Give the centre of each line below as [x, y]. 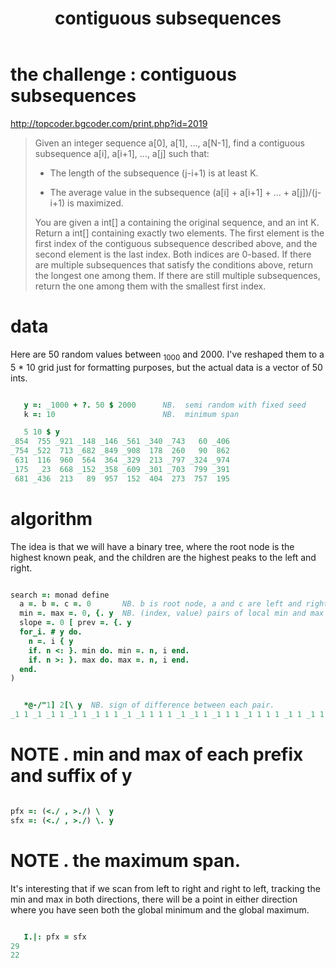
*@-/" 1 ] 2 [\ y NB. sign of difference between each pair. [149, 705]
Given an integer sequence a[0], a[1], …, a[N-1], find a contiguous [169, 143]
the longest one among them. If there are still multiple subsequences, [177, 275]
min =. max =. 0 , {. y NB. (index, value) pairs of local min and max [172, 613]
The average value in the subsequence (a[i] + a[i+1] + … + [169, 192]
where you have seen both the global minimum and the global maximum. [160, 909]
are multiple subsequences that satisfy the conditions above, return [174, 264]
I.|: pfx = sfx [55, 937]
